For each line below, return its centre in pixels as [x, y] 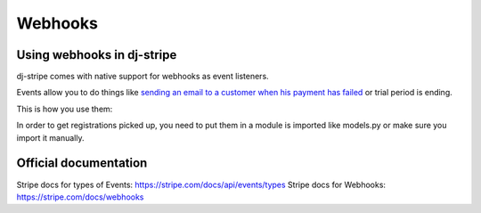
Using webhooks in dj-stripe [97, 55]
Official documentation [82, 164]
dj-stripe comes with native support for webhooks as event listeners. [143, 77]
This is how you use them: [65, 109]
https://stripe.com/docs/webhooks [80, 197]
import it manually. [50, 137]
